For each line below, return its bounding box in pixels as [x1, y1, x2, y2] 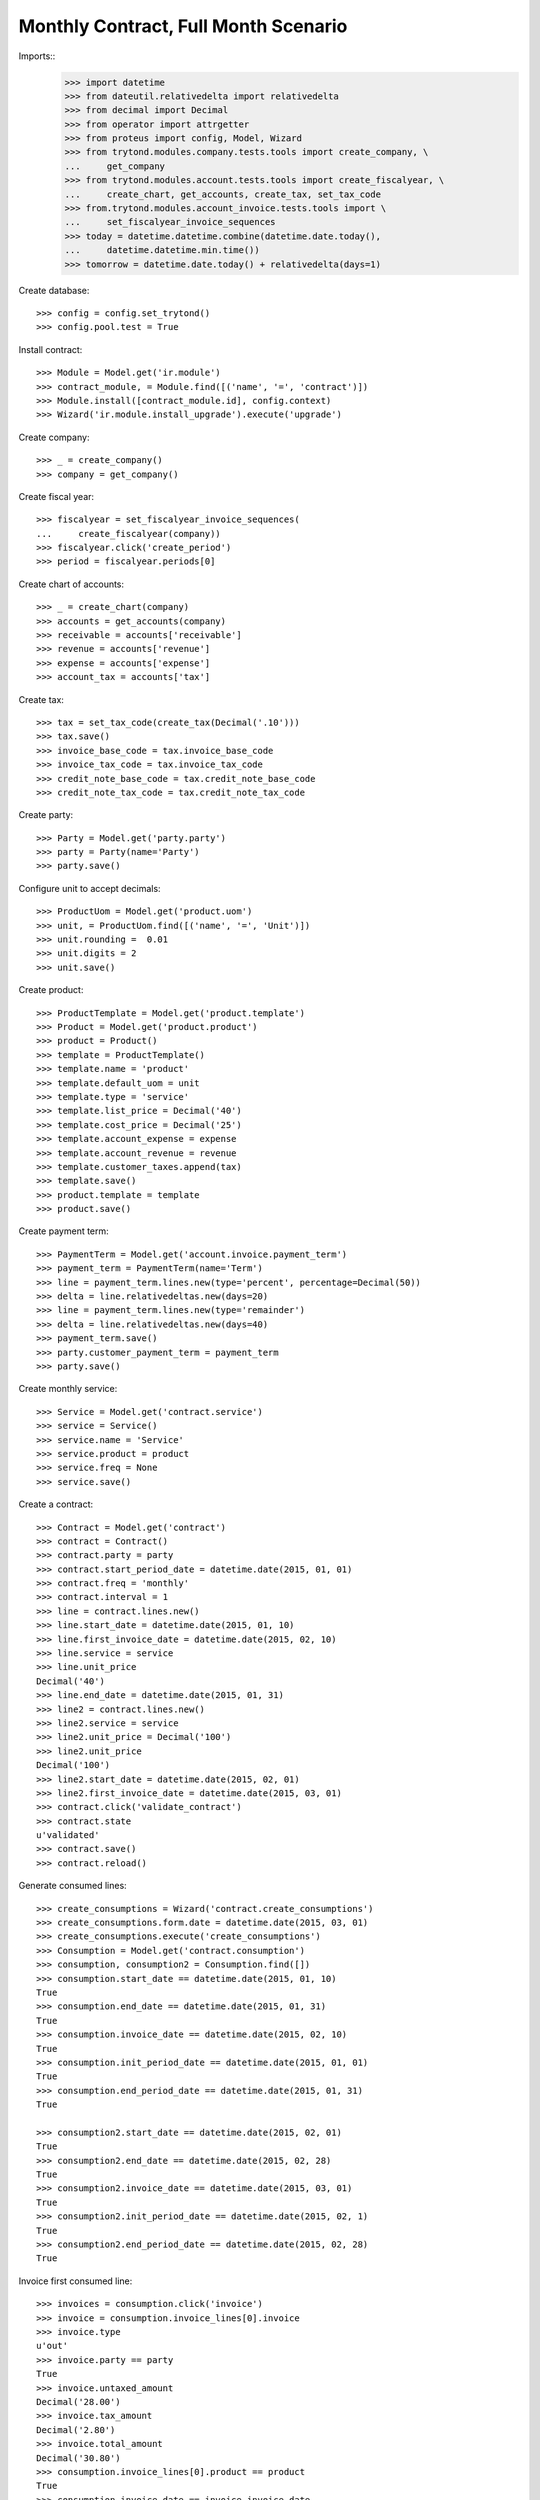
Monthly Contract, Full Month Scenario [18, 15, 348, 37]
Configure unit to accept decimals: [18, 882, 161, 894]
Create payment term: [18, 1225, 109, 1237]
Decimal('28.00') [36, 2396, 121, 2407]
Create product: [18, 984, 84, 996]
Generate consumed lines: [18, 1880, 127, 1892]
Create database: [18, 284, 90, 296]
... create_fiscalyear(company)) [36, 528, 222, 539]
